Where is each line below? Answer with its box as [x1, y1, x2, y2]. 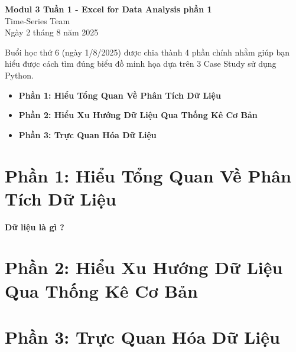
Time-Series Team [5, 14, 70, 27]
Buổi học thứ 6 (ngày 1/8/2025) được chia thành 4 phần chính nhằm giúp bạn [5, 45, 290, 58]
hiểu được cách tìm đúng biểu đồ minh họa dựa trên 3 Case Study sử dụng [5, 57, 277, 70]
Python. [5, 69, 34, 81]
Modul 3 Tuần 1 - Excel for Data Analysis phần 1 [5, 3, 212, 15]
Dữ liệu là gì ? [5, 220, 64, 233]
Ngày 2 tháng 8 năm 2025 [5, 26, 99, 38]
